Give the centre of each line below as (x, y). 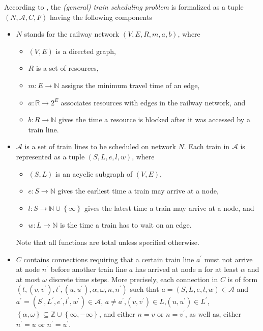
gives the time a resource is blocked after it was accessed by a (154, 119)
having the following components (101, 17)
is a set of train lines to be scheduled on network (100, 146)
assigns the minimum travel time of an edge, (130, 85)
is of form (243, 279)
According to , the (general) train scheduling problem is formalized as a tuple (124, 7)
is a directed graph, (86, 51)
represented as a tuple (50, 156)
